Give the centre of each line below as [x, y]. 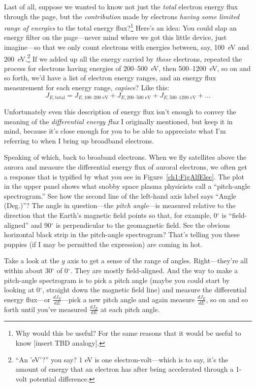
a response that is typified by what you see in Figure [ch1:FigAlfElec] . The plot [124, 176]
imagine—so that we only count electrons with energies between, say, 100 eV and [127, 47]
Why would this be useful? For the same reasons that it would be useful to [128, 333]
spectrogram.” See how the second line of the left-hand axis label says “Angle [120, 195]
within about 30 [28, 270]
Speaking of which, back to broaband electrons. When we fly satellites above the [125, 157]
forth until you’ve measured [46, 309]
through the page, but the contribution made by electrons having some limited [122, 16]
